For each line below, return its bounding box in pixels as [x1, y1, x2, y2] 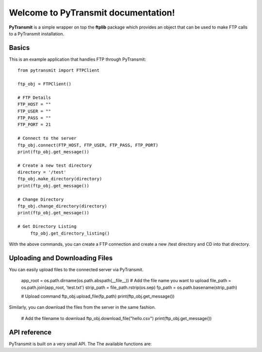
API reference [9, 328, 52, 336]
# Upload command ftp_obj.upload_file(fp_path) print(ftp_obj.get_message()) [21, 293, 175, 299]
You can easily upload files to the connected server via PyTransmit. [9, 267, 144, 272]
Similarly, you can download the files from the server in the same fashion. [9, 304, 156, 310]
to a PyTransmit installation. [9, 31, 64, 36]
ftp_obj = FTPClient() [17, 81, 72, 87]
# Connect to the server [17, 136, 77, 141]
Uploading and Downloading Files [9, 254, 113, 262]
